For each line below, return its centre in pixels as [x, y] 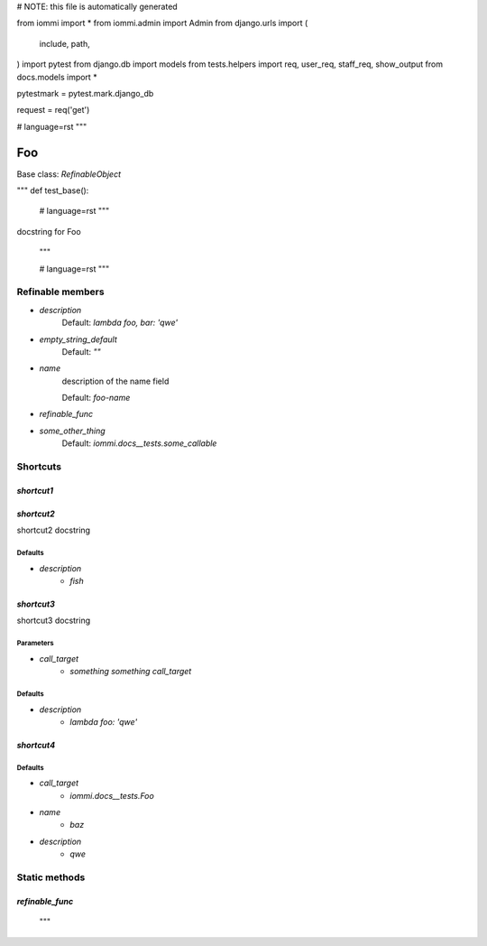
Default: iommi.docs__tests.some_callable [139, 443]
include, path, [64, 43]
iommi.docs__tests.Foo [112, 795]
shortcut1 [35, 490]
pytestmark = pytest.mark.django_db [85, 93]
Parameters [35, 644]
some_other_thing [72, 431]
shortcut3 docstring [54, 621]
